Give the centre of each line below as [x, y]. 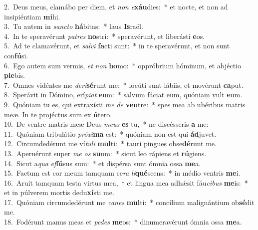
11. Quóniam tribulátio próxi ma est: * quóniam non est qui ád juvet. [110, 133]
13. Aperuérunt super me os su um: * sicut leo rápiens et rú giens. [105, 153]
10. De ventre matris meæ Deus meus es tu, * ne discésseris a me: [106, 124]
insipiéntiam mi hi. [32, 16]
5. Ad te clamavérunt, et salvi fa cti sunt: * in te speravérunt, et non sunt [117, 46]
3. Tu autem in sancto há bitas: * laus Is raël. [74, 26]
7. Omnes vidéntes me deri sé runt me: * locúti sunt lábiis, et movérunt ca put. [124, 85]
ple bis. [14, 75]
